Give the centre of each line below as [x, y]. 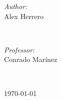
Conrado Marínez [31, 59]
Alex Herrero [24, 16]
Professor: [19, 49]
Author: [16, 6]
